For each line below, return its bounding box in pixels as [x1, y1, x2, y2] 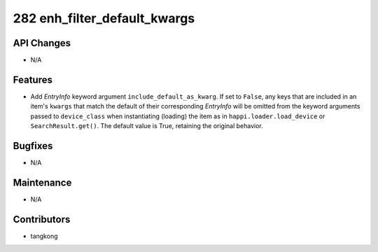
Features [13, 73, 52, 85]
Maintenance [13, 176, 72, 188]
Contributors [13, 213, 71, 225]
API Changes [13, 37, 71, 49]
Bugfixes [13, 140, 53, 152]
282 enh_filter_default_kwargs [13, 10, 195, 26]
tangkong [30, 232, 58, 240]
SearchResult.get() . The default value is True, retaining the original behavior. [30, 122, 264, 130]
